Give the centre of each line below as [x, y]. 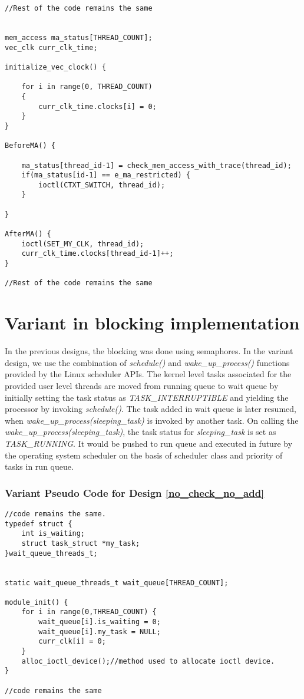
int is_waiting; [53, 534]
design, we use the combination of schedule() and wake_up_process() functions [147, 362]
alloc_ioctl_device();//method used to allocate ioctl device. [148, 661]
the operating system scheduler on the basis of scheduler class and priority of [144, 455]
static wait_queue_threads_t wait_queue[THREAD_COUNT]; [117, 583]
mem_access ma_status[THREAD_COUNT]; [79, 37]
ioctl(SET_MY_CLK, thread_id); [83, 244]
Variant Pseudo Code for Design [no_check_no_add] [135, 492]
